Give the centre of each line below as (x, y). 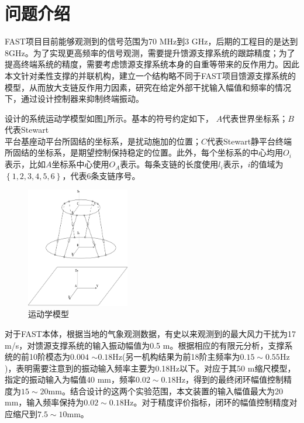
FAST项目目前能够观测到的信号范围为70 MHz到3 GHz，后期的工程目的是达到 (151, 41)
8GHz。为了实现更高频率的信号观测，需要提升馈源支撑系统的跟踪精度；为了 (150, 52)
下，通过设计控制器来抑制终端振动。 (74, 99)
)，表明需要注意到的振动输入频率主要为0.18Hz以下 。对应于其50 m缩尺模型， (150, 368)
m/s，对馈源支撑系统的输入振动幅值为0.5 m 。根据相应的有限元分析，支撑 (145, 345)
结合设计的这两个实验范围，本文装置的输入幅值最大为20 (176, 391)
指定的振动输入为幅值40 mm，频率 (70, 379)
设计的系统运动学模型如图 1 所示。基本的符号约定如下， (109, 118)
